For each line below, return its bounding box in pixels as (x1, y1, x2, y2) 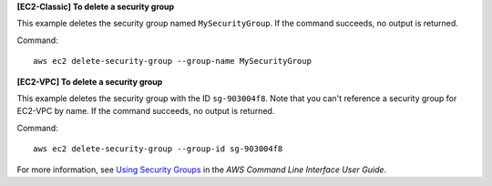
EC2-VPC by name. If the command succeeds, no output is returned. (16, 106, 275, 117)
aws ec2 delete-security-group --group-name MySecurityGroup (33, 56, 312, 67)
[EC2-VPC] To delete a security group (16, 76, 163, 87)
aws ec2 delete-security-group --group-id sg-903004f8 (33, 144, 283, 154)
